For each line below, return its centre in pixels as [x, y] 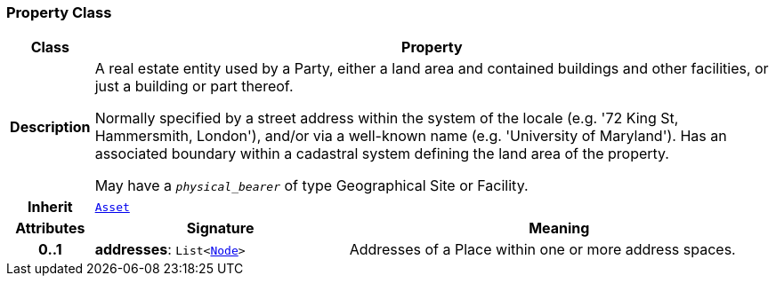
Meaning [559, 228]
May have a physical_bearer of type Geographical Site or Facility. [311, 186]
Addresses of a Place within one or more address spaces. [542, 250]
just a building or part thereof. [194, 86]
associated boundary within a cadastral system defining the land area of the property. [382, 154]
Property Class [59, 12]
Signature [220, 228]
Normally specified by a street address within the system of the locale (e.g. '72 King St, [387, 118]
